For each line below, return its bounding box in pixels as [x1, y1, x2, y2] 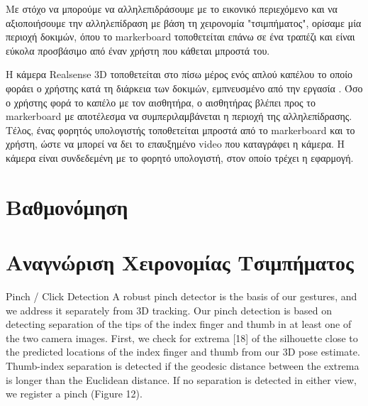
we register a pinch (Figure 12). [6, 386, 143, 401]
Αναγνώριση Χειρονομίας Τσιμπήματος [6, 248, 354, 277]
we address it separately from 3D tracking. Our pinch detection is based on [6, 302, 333, 317]
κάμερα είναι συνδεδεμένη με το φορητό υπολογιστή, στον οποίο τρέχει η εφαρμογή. [6, 150, 354, 165]
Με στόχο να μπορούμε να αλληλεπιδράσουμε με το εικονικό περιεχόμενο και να [6, 1, 338, 16]
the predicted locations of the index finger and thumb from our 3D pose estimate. [6, 344, 360, 359]
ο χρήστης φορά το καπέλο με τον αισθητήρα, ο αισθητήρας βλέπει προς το [6, 94, 316, 109]
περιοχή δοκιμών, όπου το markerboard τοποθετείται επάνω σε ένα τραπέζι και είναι [6, 29, 355, 44]
